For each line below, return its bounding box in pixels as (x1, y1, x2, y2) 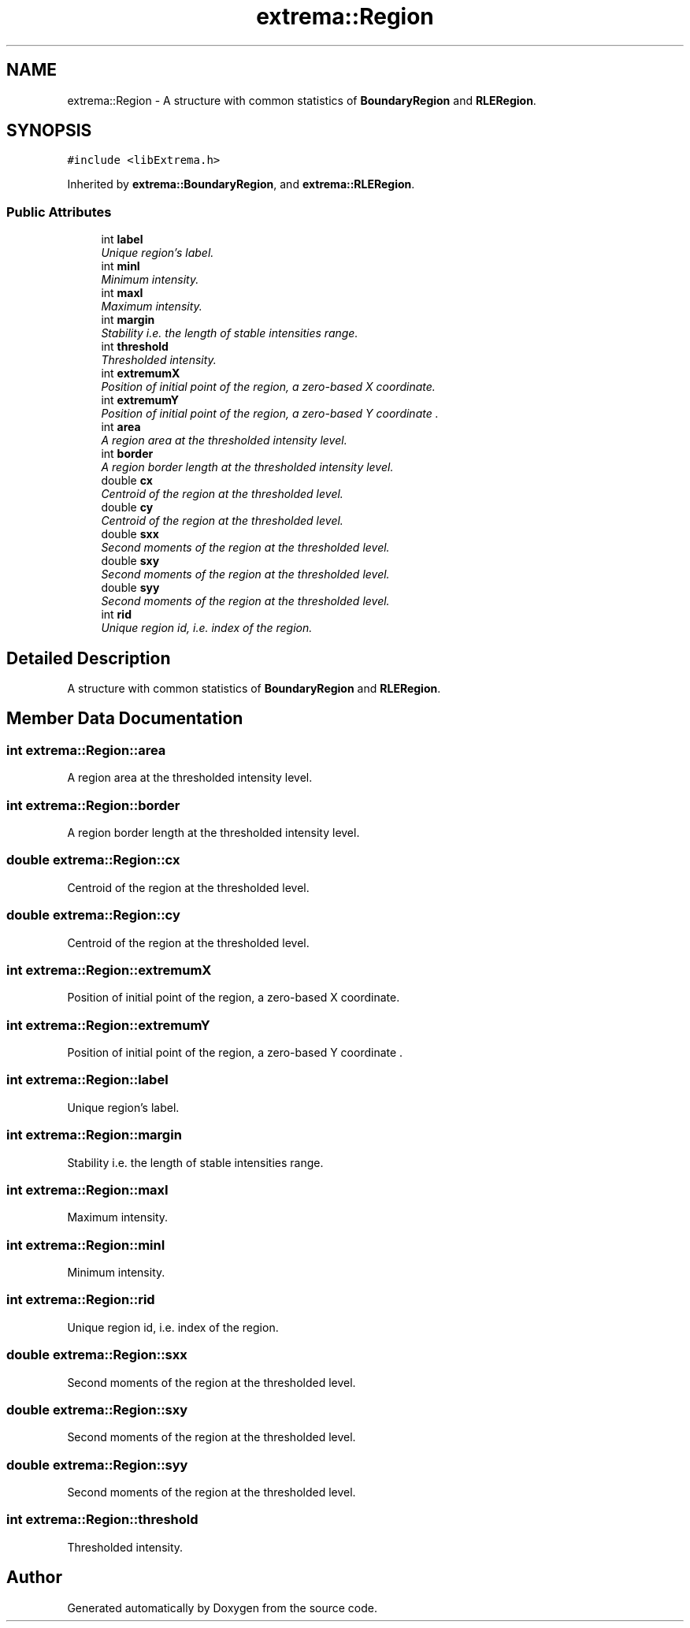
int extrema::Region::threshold (6, 1511, 198, 1528)
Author (6, 1567, 62, 1588)
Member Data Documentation (6, 708, 243, 729)
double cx (101, 474, 153, 488)
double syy (101, 581, 160, 595)
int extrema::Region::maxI (6, 1181, 169, 1198)
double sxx (101, 527, 159, 541)
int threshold (101, 340, 169, 354)
